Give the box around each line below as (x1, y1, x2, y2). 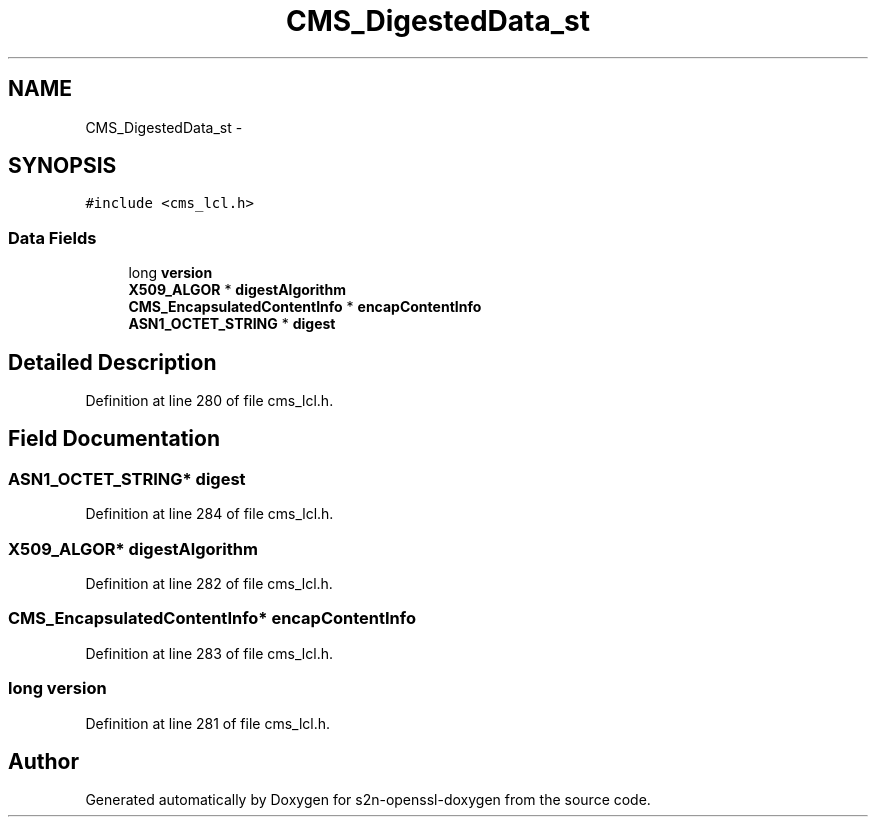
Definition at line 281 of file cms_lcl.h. (85, 714, 331, 732)
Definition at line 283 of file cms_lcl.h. (85, 644, 333, 662)
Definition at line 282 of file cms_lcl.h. (85, 575, 333, 592)
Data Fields (8, 227, 97, 248)
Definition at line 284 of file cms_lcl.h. (85, 505, 334, 523)
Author (8, 748, 79, 774)
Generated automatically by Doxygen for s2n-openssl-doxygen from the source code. (85, 791, 651, 809)
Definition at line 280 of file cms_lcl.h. (85, 392, 334, 410)
